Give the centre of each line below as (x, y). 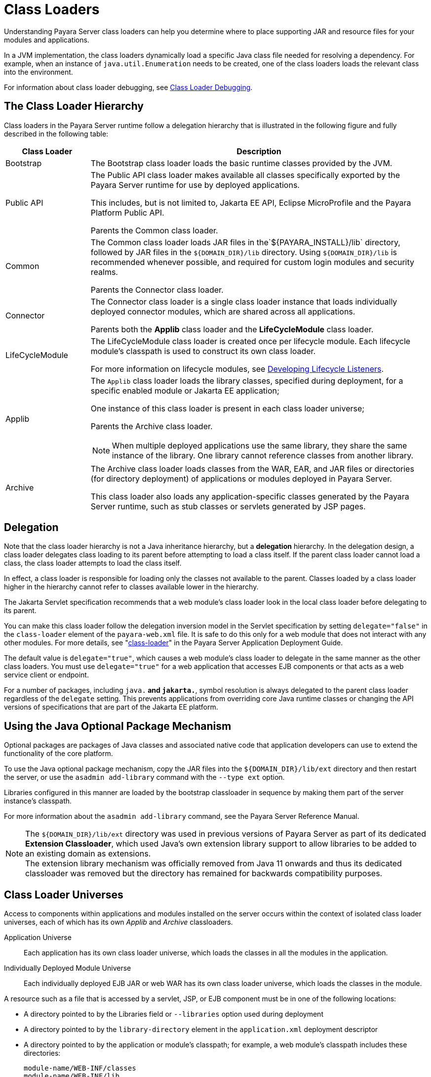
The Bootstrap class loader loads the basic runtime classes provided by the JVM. (241, 163)
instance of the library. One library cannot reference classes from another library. (263, 455)
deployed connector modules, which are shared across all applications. (223, 311)
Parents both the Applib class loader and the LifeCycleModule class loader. (232, 329)
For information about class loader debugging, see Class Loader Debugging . (128, 87)
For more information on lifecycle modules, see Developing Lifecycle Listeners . (237, 369)
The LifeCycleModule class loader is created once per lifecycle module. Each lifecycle (251, 341)
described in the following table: (56, 134)
